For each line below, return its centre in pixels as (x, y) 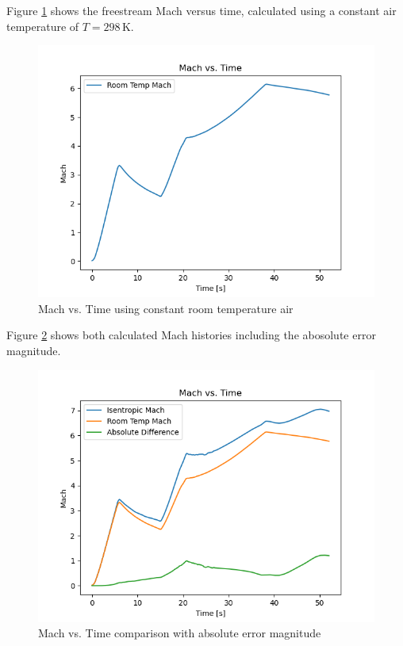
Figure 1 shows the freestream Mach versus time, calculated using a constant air (201, 10)
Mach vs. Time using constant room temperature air (166, 308)
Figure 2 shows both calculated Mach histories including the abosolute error (191, 335)
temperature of (43, 26)
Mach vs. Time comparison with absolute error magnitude (180, 633)
